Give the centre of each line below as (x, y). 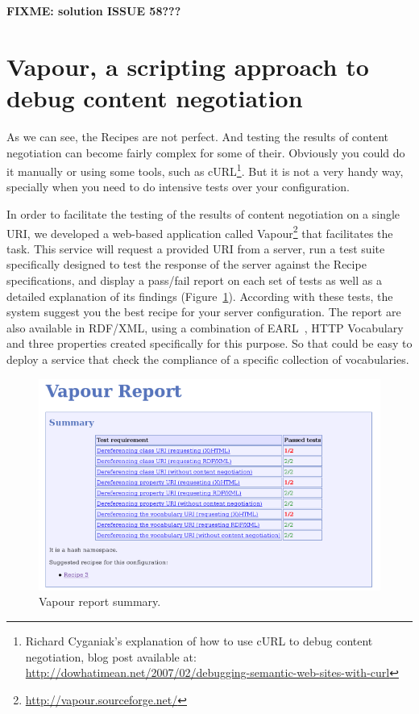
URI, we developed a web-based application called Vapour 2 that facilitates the (200, 232)
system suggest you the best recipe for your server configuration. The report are (204, 312)
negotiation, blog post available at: (111, 656)
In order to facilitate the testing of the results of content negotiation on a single (203, 213)
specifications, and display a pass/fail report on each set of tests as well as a (194, 280)
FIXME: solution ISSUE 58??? (94, 10)
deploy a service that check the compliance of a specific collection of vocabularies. (208, 359)
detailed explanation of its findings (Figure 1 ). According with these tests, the (200, 296)
